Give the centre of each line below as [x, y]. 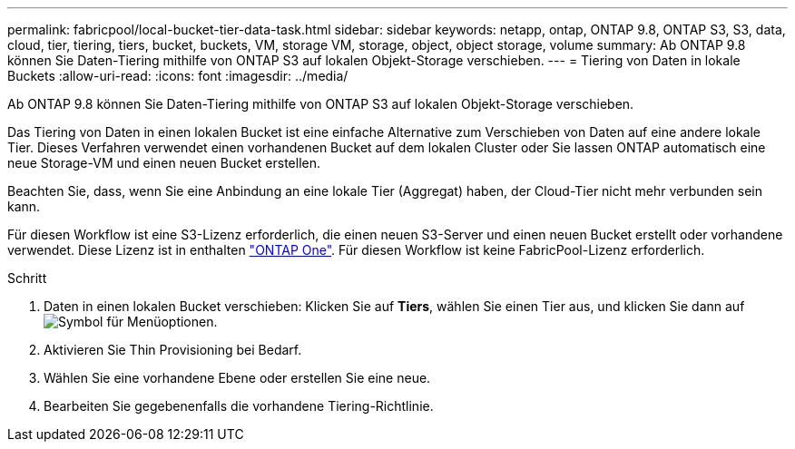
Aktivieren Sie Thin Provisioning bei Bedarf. [173, 350]
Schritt [27, 278]
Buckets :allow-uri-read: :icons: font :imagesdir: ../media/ [178, 76]
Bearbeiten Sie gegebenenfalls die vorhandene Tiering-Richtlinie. [239, 406]
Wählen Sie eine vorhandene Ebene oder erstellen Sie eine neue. [237, 378]
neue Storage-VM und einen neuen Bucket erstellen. [164, 163]
